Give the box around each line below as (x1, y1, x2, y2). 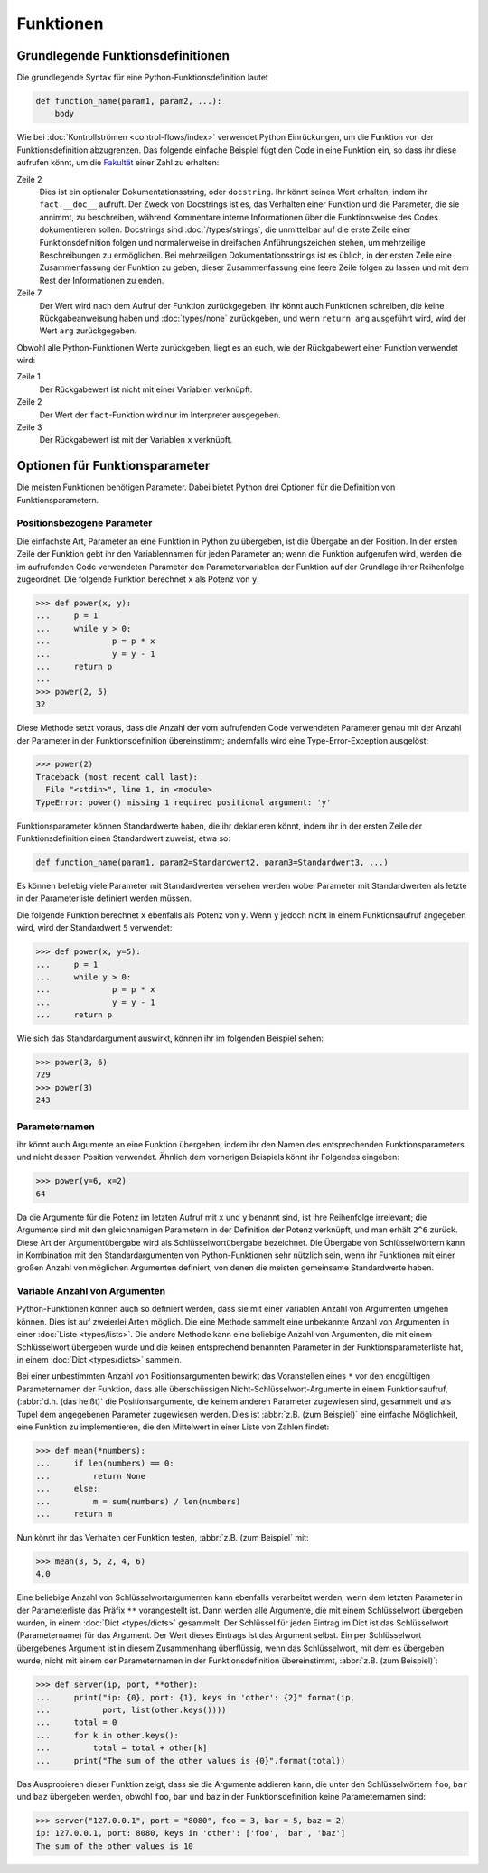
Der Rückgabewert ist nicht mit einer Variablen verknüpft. (39, 384, 253, 395)
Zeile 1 (16, 371, 41, 382)
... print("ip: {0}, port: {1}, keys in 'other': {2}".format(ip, (35, 1692, 356, 1702)
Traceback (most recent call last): (35, 772, 199, 782)
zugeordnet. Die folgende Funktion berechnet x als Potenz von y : (16, 574, 259, 585)
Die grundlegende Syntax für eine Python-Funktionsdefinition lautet (16, 72, 268, 83)
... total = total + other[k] (35, 1743, 208, 1753)
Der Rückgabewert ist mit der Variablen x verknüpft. (39, 435, 233, 445)
